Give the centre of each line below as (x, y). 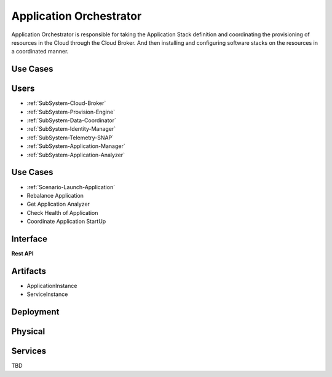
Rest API (22, 253)
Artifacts (29, 271)
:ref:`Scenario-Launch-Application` (71, 187)
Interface (29, 239)
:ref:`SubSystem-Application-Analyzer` (76, 155)
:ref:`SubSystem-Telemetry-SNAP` (70, 138)
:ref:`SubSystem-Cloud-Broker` (66, 103)
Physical (28, 332)
